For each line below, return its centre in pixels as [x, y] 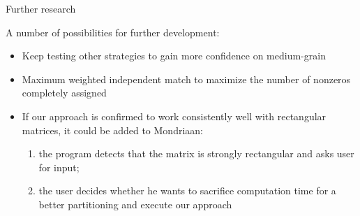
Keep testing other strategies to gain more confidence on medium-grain [174, 56]
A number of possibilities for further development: [113, 32]
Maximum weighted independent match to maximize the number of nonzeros [186, 79]
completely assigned [64, 93]
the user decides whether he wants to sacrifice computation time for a [187, 190]
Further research [41, 8]
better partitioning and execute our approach [135, 204]
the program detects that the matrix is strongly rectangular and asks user [196, 153]
